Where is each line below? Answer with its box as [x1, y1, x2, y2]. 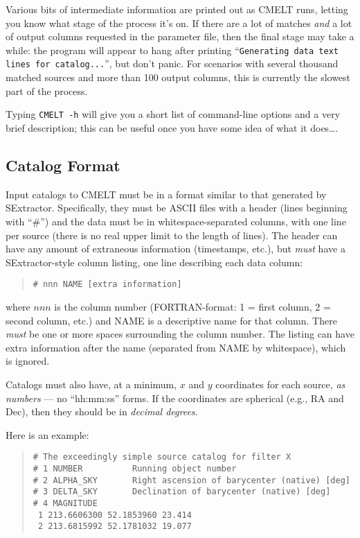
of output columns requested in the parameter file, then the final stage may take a [6, 29, 354, 44]
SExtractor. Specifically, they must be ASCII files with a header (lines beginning [6, 200, 348, 215]
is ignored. [6, 354, 50, 368]
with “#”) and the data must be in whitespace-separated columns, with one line [6, 214, 346, 228]
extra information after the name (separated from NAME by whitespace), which [6, 340, 346, 354]
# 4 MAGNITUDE [33, 498, 98, 508]
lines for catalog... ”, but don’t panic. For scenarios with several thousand [6, 56, 339, 71]
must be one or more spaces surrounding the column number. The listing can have [6, 327, 354, 341]
